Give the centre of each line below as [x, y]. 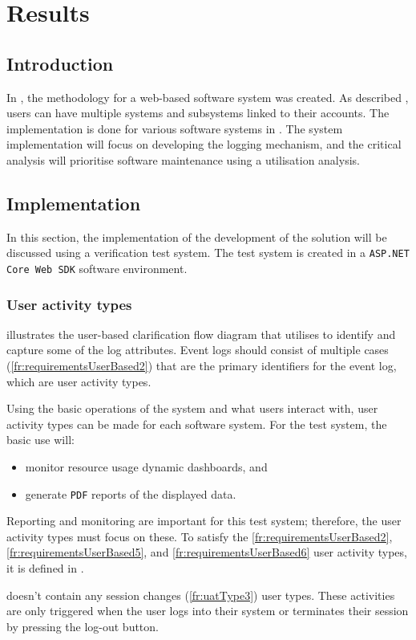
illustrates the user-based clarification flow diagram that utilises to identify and [201, 334]
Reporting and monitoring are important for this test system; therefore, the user [204, 521]
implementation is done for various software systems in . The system [175, 128]
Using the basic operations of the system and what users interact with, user [192, 408]
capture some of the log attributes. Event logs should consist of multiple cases [198, 350]
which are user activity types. [79, 381]
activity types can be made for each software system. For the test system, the [197, 424]
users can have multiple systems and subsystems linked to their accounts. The [198, 113]
